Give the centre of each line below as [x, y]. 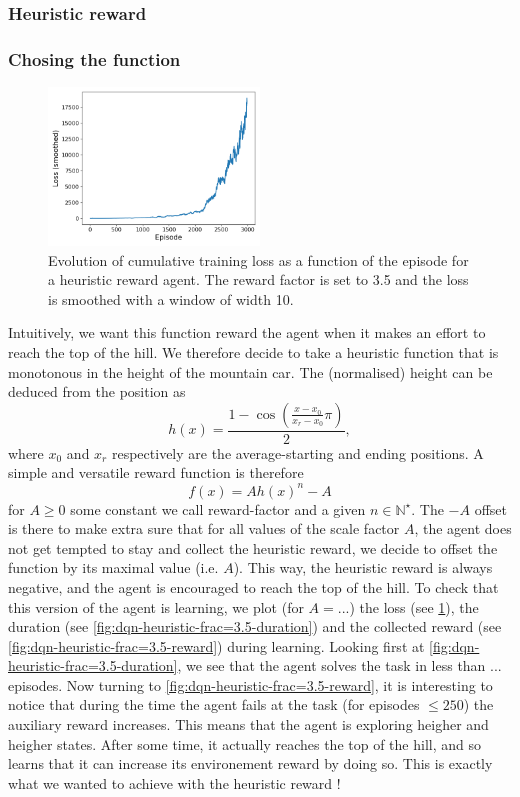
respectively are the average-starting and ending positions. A [297, 452]
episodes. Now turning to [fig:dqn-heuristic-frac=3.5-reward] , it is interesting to [250, 684]
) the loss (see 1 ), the [414, 606]
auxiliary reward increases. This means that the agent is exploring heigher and [248, 724]
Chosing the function [94, 58]
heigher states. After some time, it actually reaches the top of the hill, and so [244, 743]
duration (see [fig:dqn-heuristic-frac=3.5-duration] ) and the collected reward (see [255, 626]
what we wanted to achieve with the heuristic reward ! [174, 782]
